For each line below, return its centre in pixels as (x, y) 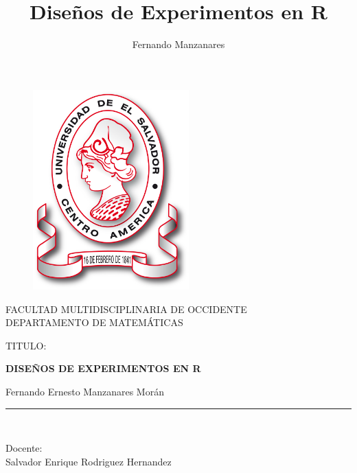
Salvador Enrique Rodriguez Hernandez (89, 461)
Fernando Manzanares (178, 44)
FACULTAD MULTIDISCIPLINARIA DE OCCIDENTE (126, 309)
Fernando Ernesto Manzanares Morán (85, 392)
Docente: (24, 448)
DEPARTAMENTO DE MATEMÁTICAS (94, 322)
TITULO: (26, 345)
